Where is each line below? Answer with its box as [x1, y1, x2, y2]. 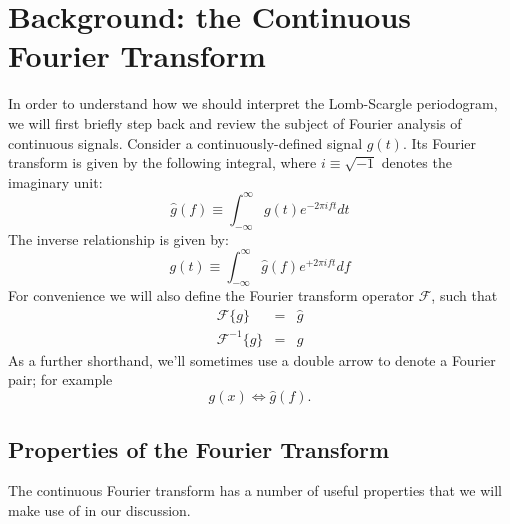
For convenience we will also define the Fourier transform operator [8, 285, 415, 306]
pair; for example [8, 369, 113, 390]
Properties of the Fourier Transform [8, 433, 390, 464]
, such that [431, 285, 498, 306]
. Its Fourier [402, 132, 477, 153]
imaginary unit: [8, 171, 103, 192]
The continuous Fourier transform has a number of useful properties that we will [8, 480, 502, 501]
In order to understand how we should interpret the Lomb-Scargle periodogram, [8, 93, 498, 114]
